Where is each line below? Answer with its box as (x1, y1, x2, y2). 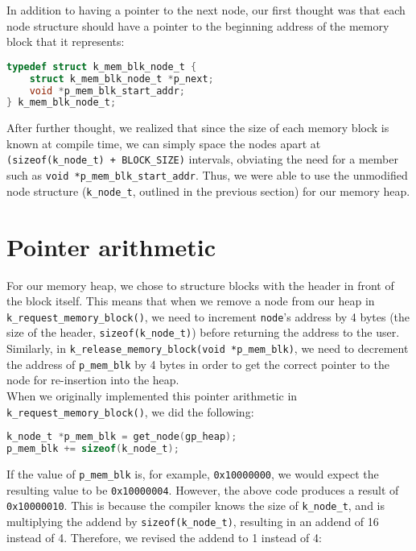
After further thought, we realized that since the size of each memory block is (6, 119, 389, 136)
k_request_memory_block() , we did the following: (6, 403, 254, 420)
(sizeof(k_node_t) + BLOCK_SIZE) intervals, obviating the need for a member (6, 151, 398, 168)
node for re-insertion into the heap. (6, 371, 179, 388)
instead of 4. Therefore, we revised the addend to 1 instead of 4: (6, 528, 322, 545)
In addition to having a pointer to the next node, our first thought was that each (6, 2, 406, 18)
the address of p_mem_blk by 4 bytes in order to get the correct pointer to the (6, 355, 389, 372)
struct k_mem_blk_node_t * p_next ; (29, 72, 214, 85)
